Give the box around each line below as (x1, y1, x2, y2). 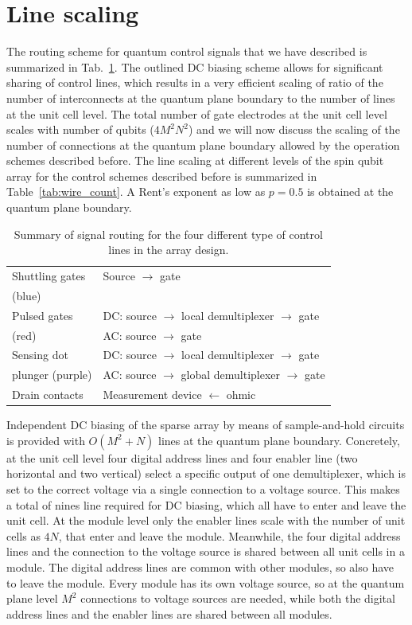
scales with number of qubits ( (6, 121, 154, 138)
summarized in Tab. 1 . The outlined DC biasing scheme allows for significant (6, 58, 383, 75)
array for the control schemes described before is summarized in (6, 167, 317, 184)
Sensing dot (12, 346, 68, 363)
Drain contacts (12, 386, 84, 403)
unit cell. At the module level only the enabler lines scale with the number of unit (6, 512, 406, 529)
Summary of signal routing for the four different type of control (14, 225, 323, 242)
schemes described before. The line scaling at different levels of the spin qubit (6, 152, 384, 169)
